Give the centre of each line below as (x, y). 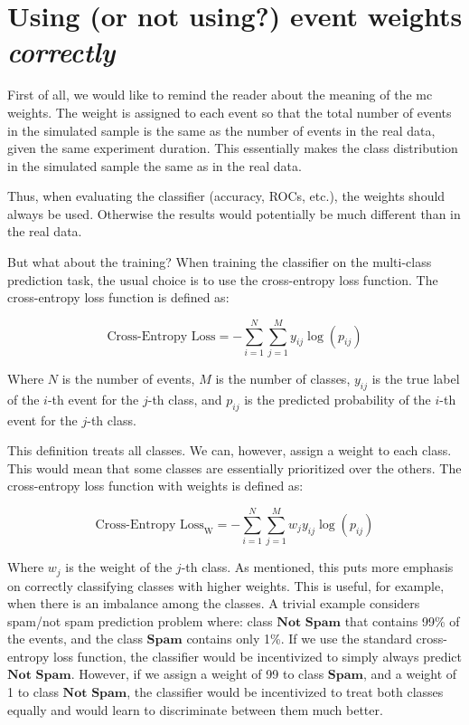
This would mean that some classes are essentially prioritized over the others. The (234, 467)
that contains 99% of (402, 620)
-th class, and (185, 399)
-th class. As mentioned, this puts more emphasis (317, 567)
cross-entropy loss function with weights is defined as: (155, 486)
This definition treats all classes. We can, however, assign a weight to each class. (230, 450)
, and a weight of (410, 674)
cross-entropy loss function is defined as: (118, 297)
